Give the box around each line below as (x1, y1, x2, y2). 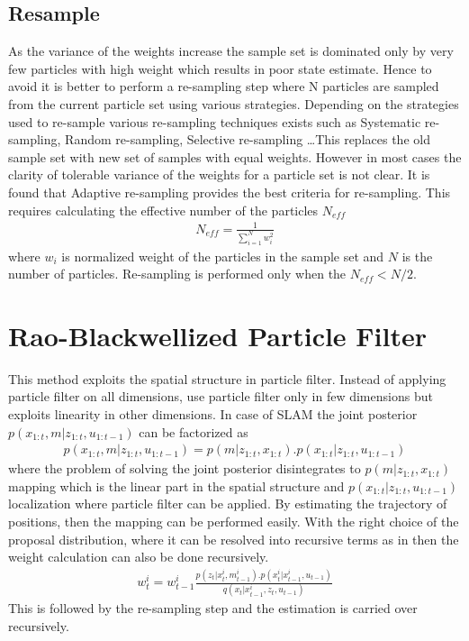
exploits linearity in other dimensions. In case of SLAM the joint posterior (8, 405, 418, 424)
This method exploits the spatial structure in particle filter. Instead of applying (8, 369, 446, 388)
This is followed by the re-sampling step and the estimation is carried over (8, 599, 418, 618)
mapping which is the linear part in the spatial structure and (8, 476, 345, 495)
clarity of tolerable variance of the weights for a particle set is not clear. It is (8, 165, 430, 184)
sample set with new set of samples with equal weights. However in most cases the (8, 147, 462, 166)
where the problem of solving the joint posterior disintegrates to (8, 459, 361, 478)
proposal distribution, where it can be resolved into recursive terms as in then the (8, 529, 459, 548)
